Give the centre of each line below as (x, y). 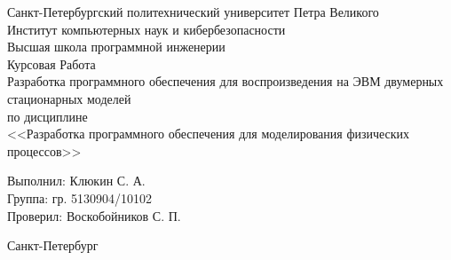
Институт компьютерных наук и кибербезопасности (146, 29)
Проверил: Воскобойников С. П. (94, 215)
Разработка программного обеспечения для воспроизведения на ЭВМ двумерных (225, 81)
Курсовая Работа (51, 63)
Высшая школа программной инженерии (116, 47)
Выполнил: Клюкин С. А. (76, 181)
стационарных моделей (69, 98)
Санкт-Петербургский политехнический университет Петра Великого (193, 12)
